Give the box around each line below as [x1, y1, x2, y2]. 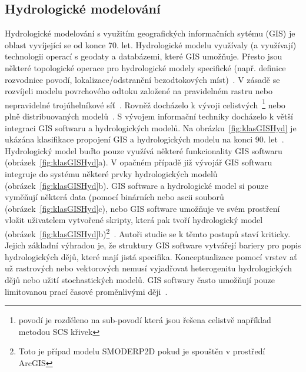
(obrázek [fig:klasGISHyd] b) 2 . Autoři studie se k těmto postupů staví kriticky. [5, 225, 291, 240]
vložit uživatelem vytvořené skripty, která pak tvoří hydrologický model [5, 214, 263, 226]
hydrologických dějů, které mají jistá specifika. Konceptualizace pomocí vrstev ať [5, 250, 297, 263]
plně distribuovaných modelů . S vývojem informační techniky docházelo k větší [5, 110, 293, 122]
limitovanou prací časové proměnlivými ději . [5, 285, 168, 297]
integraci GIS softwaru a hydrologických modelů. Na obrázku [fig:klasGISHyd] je [5, 121, 297, 134]
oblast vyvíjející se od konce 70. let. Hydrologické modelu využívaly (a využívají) [5, 38, 297, 51]
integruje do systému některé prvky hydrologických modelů [5, 167, 218, 180]
